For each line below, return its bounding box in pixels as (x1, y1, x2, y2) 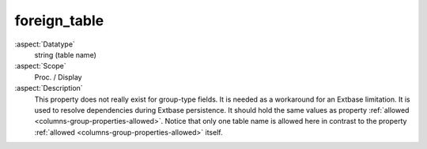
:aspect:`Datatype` (14, 39, 75, 49)
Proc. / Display (34, 72, 82, 82)
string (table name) (34, 50, 96, 59)
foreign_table (14, 12, 104, 29)
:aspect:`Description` (14, 84, 83, 93)
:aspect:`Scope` (14, 61, 66, 71)
